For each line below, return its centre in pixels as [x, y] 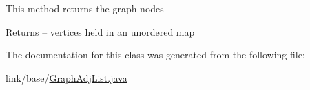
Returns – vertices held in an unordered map [100, 31]
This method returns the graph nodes [85, 8]
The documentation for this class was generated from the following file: [155, 55]
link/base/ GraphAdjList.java [66, 77]
